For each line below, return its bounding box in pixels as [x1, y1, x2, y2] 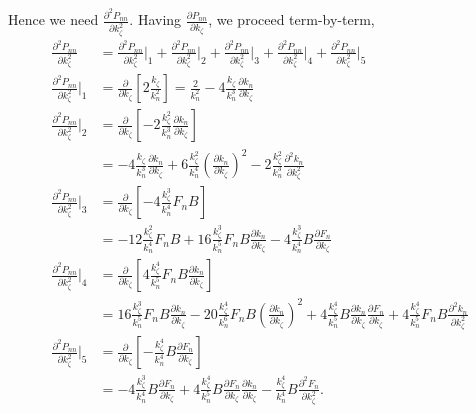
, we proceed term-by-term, [208, 9, 375, 30]
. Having [129, 9, 182, 30]
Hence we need [8, 9, 99, 30]
